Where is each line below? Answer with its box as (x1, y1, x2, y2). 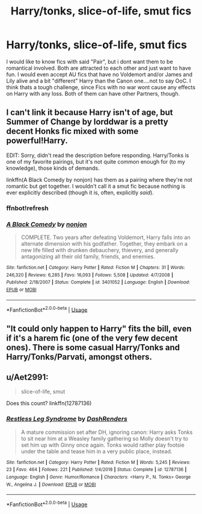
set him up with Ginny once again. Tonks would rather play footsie (20, 441, 185, 448)
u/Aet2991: (6, 372, 49, 383)
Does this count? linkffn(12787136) (6, 400, 92, 407)
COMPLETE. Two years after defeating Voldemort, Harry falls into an (20, 234, 191, 241)
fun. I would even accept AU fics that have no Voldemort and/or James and (6, 70, 193, 78)
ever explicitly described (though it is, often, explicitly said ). (6, 188, 155, 196)
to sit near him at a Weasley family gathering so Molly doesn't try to (20, 435, 188, 442)
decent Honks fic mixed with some (6, 126, 139, 137)
